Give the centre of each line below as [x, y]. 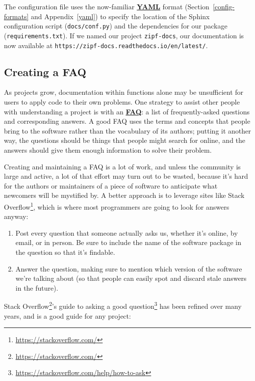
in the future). [37, 287]
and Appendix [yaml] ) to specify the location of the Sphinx [120, 16]
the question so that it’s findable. [65, 252]
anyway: [16, 216]
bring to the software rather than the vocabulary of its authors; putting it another [127, 130]
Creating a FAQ [45, 71]
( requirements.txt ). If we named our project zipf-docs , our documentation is [124, 35]
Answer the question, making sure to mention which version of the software [129, 268]
